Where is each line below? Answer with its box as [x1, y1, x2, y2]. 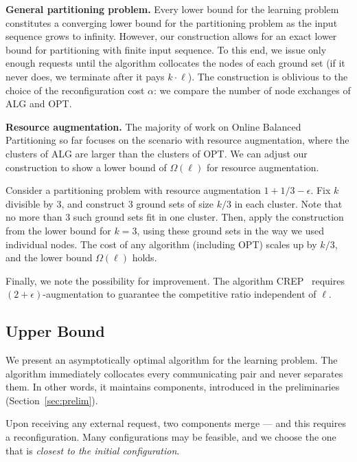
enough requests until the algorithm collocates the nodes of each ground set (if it [5, 56, 345, 70]
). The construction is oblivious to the [187, 69, 348, 83]
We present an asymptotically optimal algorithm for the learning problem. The [5, 353, 338, 367]
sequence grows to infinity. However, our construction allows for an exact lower [5, 29, 337, 43]
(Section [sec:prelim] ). [5, 393, 98, 407]
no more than [5, 210, 62, 224]
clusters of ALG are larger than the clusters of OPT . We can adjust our [5, 146, 308, 160]
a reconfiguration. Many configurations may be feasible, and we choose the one [5, 430, 336, 444]
